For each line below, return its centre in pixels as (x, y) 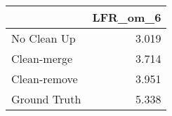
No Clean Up (44, 38)
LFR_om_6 (127, 17)
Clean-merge (42, 58)
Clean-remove (45, 79)
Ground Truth (46, 99)
